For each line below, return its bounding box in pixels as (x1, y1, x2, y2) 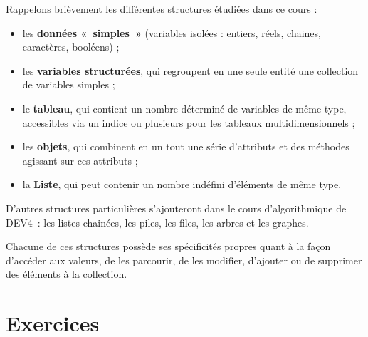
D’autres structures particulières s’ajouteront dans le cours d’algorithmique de (6, 200, 347, 215)
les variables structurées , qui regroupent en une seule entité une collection (22, 63, 359, 78)
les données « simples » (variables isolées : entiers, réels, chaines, (22, 25, 321, 40)
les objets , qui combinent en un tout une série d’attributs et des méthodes (22, 139, 349, 154)
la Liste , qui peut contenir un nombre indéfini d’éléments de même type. (22, 177, 342, 192)
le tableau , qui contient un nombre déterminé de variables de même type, (22, 100, 347, 115)
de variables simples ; (22, 77, 115, 92)
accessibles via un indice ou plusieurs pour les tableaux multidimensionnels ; (22, 115, 355, 130)
